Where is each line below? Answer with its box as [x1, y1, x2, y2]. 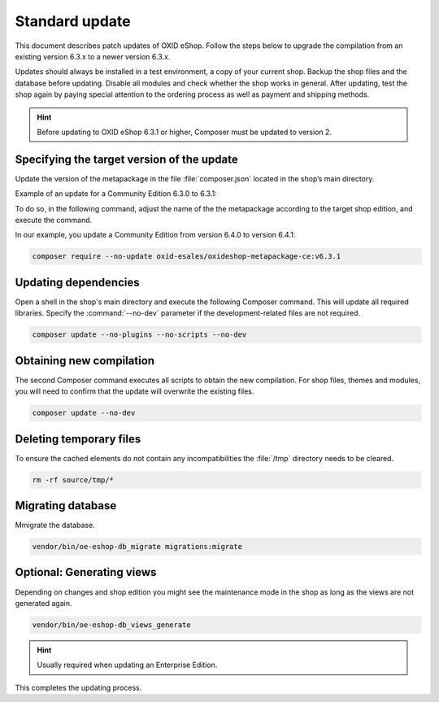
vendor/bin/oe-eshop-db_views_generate [32, 620, 191, 630]
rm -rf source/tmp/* [32, 475, 114, 484]
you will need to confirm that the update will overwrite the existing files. [15, 386, 254, 396]
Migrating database [15, 499, 117, 512]
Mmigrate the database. [15, 521, 95, 530]
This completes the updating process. [15, 682, 142, 692]
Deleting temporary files [15, 432, 141, 446]
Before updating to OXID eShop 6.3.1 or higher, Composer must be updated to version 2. [37, 127, 333, 137]
